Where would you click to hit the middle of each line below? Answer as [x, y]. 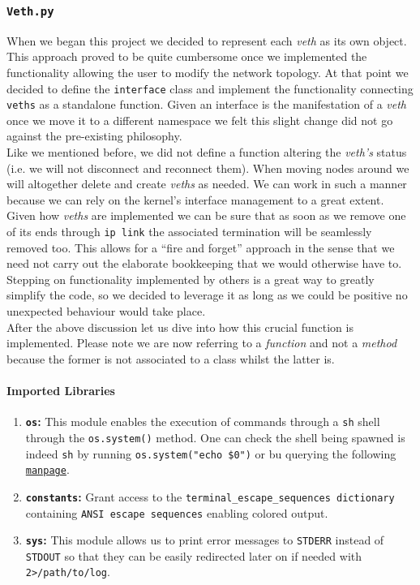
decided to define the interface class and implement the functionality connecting [210, 88]
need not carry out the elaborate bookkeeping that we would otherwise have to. [204, 263]
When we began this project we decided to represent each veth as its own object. [207, 40]
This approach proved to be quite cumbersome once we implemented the [187, 56]
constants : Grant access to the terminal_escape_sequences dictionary [210, 496]
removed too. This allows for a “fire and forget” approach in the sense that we [201, 247]
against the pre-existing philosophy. [94, 136]
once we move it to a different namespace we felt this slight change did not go [200, 120]
